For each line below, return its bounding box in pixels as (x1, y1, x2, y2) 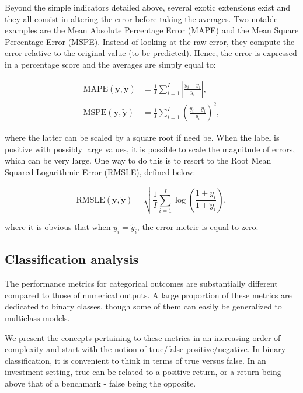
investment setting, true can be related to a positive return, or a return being (5, 366, 281, 378)
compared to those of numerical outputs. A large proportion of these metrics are (5, 288, 292, 301)
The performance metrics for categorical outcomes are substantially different (5, 277, 278, 290)
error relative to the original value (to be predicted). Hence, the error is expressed (5, 47, 297, 59)
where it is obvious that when (5, 221, 111, 233)
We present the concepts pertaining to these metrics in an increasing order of (5, 331, 281, 343)
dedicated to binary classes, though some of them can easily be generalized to (5, 300, 282, 312)
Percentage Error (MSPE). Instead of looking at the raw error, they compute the (5, 35, 295, 47)
